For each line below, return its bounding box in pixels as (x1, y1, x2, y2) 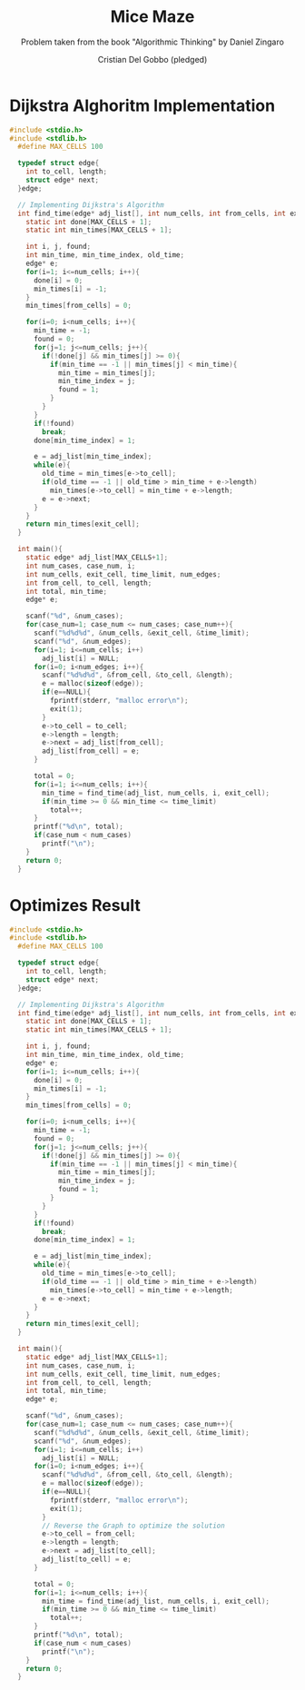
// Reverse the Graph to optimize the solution (42, 1521, 225, 1530)
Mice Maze (110, 6, 195, 27)
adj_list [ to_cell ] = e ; (42, 1555, 132, 1564)
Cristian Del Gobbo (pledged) (97, 54, 208, 64)
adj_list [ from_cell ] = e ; (42, 746, 141, 756)
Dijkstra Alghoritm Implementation (9, 95, 275, 115)
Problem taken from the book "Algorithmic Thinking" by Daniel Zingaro (21, 36, 284, 47)
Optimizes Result (9, 894, 141, 915)
